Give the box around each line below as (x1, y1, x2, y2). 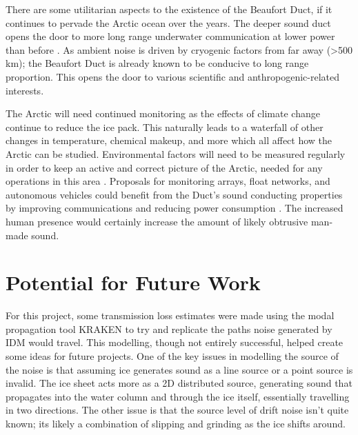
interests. (6, 83, 44, 97)
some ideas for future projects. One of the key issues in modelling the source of (6, 349, 339, 363)
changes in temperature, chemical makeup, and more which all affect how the (6, 133, 332, 148)
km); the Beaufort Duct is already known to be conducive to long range (6, 56, 309, 70)
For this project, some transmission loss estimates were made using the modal (6, 308, 335, 323)
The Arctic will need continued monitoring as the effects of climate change (6, 106, 320, 121)
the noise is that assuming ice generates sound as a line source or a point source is (6, 362, 353, 376)
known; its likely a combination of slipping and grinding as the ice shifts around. (6, 416, 346, 430)
